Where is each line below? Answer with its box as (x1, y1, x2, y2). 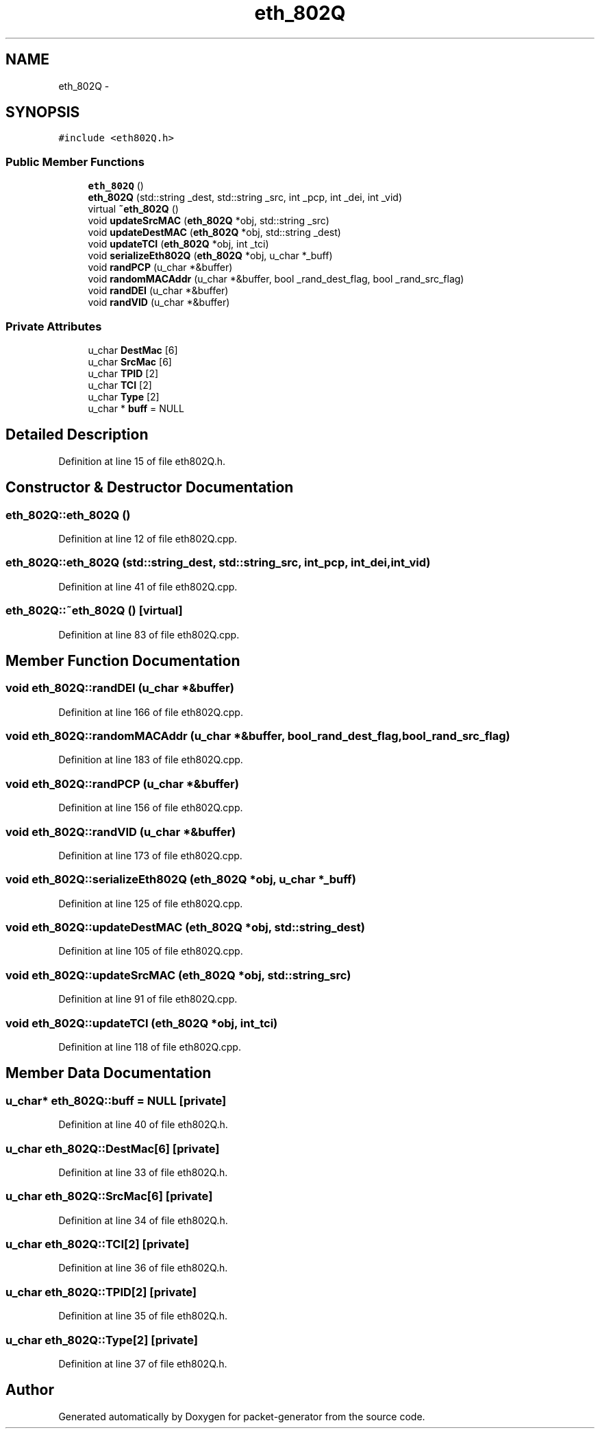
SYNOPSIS (5, 104, 80, 121)
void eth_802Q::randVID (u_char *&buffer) (5, 824, 236, 839)
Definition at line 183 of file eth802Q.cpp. (58, 754, 243, 766)
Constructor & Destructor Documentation (5, 479, 294, 497)
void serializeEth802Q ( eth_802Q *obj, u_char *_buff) (88, 250, 333, 262)
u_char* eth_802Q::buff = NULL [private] (5, 1093, 227, 1108)
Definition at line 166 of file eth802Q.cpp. (58, 706, 243, 718)
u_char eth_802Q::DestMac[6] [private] (5, 1141, 220, 1156)
